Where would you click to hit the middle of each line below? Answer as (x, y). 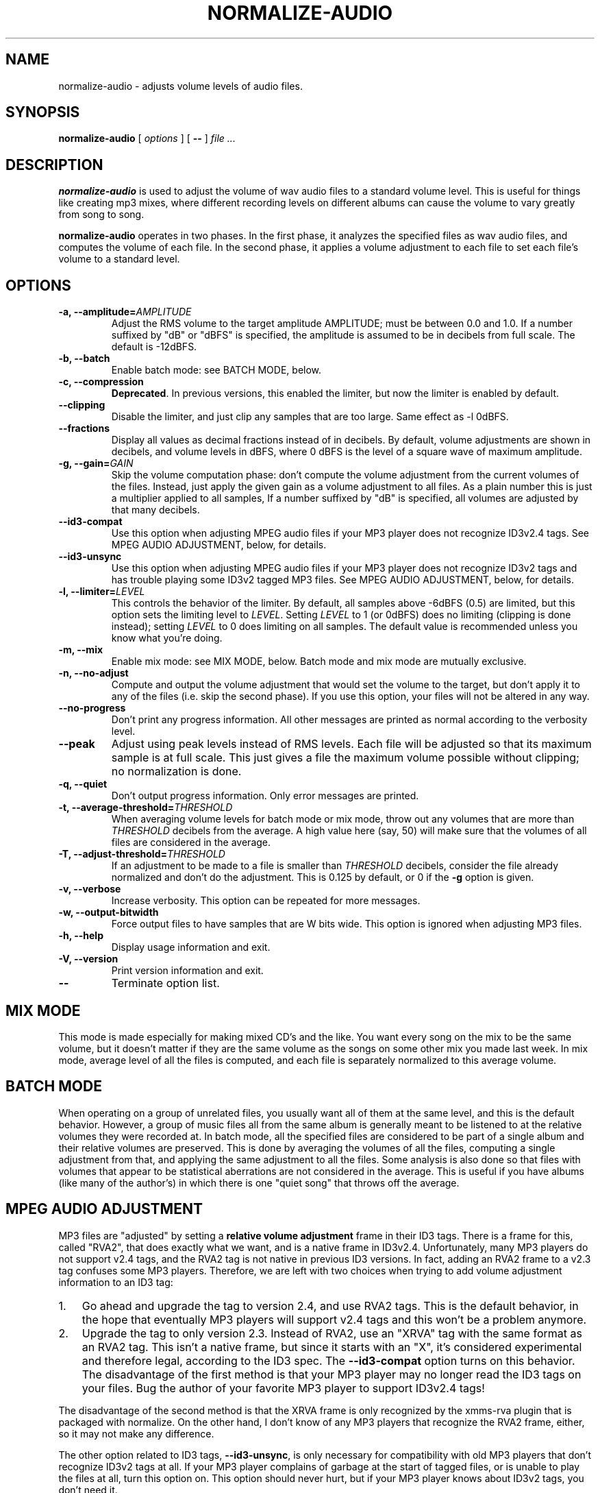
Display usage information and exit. (191, 947)
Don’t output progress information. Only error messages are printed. (265, 796)
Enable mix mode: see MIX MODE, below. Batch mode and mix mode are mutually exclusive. (319, 661)
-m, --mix (81, 650)
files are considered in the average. (191, 842)
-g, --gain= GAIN (96, 463)
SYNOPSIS (43, 112)
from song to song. (101, 215)
